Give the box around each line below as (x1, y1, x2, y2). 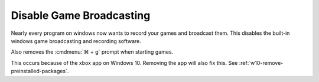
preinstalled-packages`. (11, 68, 69, 75)
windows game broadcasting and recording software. (11, 37, 142, 44)
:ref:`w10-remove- (239, 59, 284, 66)
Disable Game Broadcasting (11, 9, 151, 22)
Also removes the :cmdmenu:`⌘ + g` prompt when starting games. (11, 48, 174, 55)
